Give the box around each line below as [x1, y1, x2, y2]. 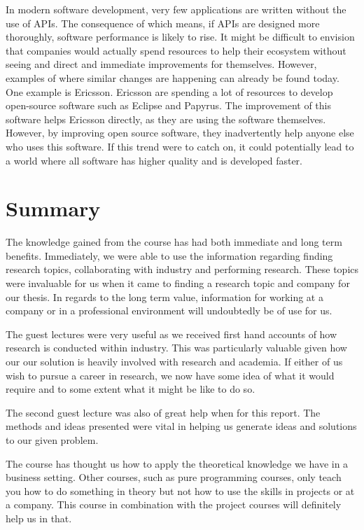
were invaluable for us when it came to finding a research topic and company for [6, 276, 350, 291]
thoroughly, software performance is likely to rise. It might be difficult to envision [6, 29, 355, 44]
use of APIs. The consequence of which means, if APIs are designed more [6, 15, 320, 30]
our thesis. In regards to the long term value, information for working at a [6, 289, 323, 304]
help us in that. [6, 510, 72, 525]
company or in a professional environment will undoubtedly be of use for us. [6, 303, 332, 318]
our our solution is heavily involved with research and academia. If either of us [6, 354, 343, 368]
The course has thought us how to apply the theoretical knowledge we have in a [6, 456, 349, 470]
